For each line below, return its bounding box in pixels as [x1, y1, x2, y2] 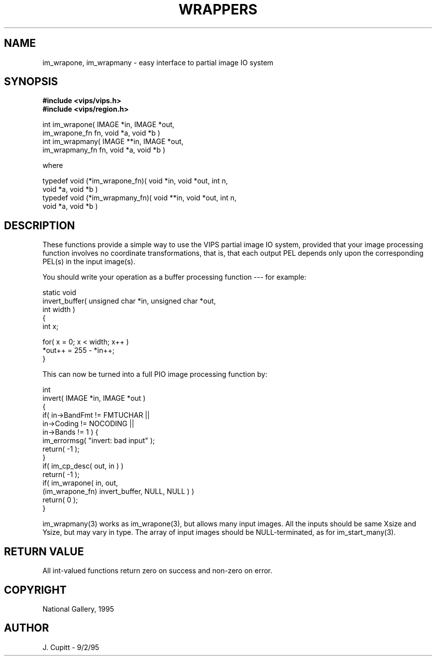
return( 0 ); [42, 495, 78, 504]
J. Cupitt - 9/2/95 [42, 643, 100, 652]
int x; [42, 322, 59, 331]
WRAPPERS [178, 1, 258, 18]
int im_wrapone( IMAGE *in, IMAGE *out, [42, 120, 175, 129]
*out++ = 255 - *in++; [42, 346, 114, 355]
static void [42, 288, 77, 297]
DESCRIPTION [4, 219, 75, 232]
